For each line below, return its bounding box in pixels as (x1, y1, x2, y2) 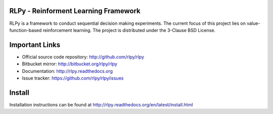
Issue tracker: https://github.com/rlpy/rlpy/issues (22, 75, 124, 81)
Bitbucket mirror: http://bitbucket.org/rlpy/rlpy (22, 61, 117, 67)
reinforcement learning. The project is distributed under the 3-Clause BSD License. (42, 27, 216, 33)
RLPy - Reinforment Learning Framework (9, 7, 141, 15)
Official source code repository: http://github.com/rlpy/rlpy (22, 54, 144, 60)
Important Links (9, 41, 61, 49)
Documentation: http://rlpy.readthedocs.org (22, 68, 113, 74)
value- (247, 20, 260, 26)
